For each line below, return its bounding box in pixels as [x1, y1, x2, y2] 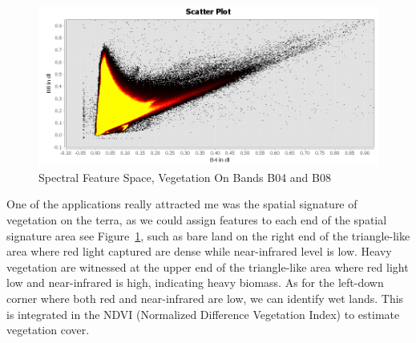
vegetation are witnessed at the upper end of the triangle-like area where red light [6, 258, 409, 275]
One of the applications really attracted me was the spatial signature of [6, 196, 357, 212]
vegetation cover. [6, 321, 90, 338]
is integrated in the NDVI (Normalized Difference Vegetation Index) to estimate [6, 305, 400, 322]
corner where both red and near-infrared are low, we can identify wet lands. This [6, 290, 404, 307]
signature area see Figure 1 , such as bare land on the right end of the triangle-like [6, 227, 410, 244]
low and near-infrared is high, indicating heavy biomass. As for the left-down [6, 274, 384, 291]
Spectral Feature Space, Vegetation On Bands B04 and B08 [38, 168, 331, 185]
